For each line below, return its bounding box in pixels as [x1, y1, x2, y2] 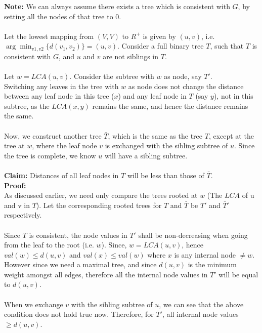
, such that [210, 40, 244, 51]
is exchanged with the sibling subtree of [105, 140, 228, 151]
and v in [4, 199, 30, 210]
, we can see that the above [159, 299, 244, 309]
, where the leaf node [32, 140, 97, 151]
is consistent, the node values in [29, 229, 127, 240]
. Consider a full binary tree [117, 40, 204, 51]
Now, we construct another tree [4, 130, 102, 141]
